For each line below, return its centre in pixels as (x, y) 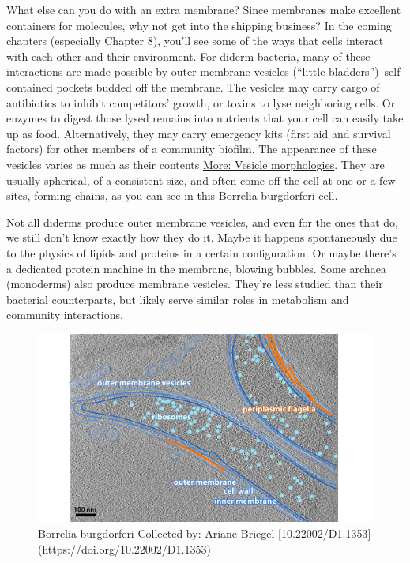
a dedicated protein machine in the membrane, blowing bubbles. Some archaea (196, 268)
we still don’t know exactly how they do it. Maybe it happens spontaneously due (202, 237)
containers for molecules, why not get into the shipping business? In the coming (199, 25)
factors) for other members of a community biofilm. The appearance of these (192, 149)
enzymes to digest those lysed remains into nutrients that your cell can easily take (205, 118)
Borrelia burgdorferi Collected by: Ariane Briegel (156, 533)
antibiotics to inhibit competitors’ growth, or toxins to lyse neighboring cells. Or (201, 102)
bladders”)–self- (367, 71)
